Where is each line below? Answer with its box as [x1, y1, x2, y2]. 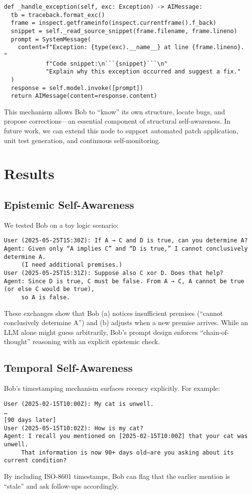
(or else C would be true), [4, 286, 95, 293]
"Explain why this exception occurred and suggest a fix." [45, 68, 241, 75]
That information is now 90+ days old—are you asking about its [21, 449, 234, 456]
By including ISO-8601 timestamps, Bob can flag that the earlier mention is [4, 471, 230, 481]
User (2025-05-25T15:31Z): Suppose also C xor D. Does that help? [4, 270, 224, 277]
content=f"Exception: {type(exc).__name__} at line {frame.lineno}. [18, 44, 244, 51]
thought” [4, 336, 31, 347]
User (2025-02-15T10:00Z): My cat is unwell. [4, 400, 154, 407]
